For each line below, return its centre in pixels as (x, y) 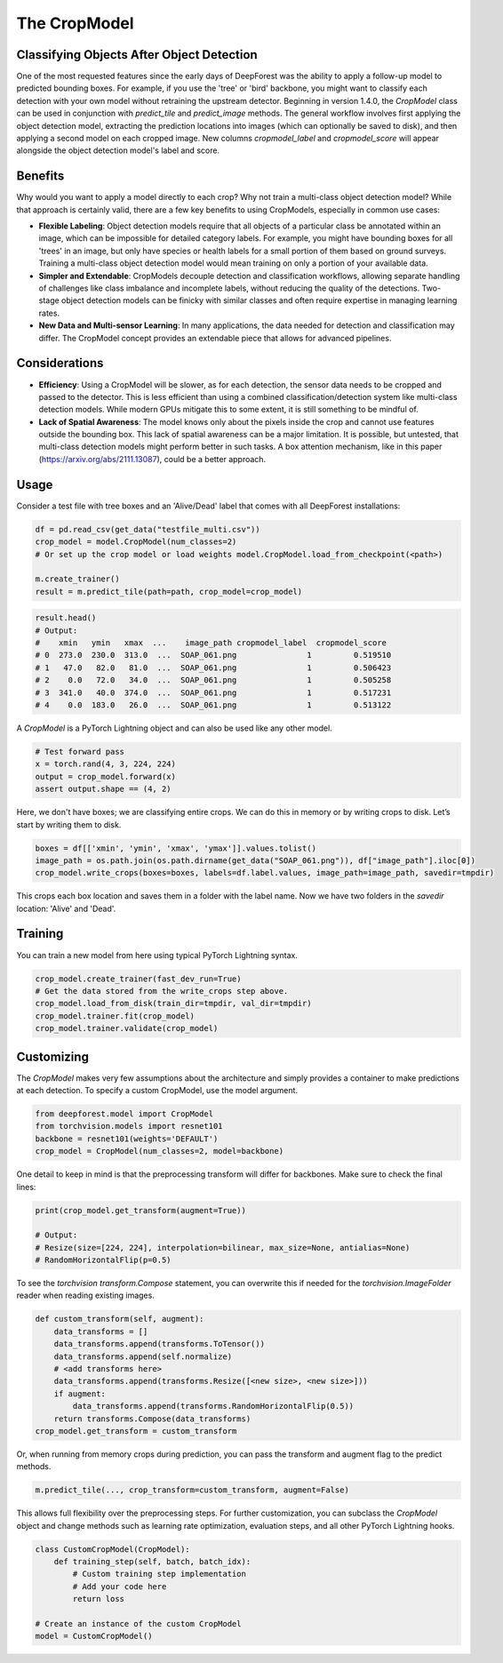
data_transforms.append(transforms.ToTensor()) (160, 1344)
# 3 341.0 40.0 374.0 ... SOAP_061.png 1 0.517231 (213, 692)
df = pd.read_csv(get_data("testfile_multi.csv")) (148, 529)
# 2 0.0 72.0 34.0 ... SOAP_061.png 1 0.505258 (213, 680)
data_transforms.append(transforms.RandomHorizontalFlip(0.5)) (213, 1406)
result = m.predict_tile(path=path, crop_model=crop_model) (169, 592)
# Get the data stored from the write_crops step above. (162, 991)
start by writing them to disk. (69, 824)
